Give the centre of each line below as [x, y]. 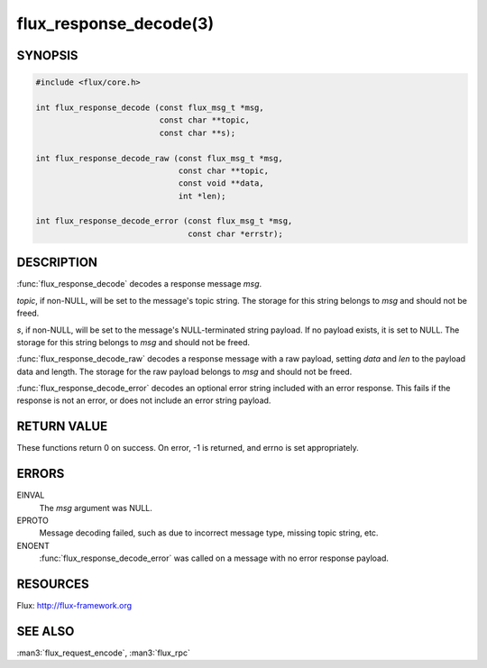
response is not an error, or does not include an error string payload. [144, 400]
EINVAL [31, 495]
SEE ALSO [46, 631]
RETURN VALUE [62, 427]
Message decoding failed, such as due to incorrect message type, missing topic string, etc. [209, 533]
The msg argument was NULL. [96, 508]
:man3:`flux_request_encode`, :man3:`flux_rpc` [104, 653]
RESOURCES [53, 585]
